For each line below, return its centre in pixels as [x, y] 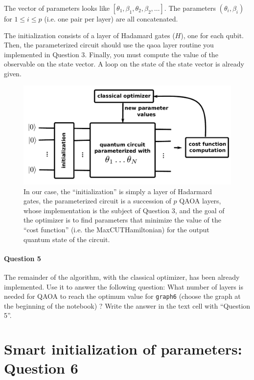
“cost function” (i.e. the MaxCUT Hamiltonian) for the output [116, 229]
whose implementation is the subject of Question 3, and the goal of [124, 210]
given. [13, 73]
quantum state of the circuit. [67, 239]
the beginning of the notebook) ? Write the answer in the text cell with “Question [127, 305]
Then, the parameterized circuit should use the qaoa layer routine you [109, 45]
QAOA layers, [200, 201]
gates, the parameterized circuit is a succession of [97, 201]
